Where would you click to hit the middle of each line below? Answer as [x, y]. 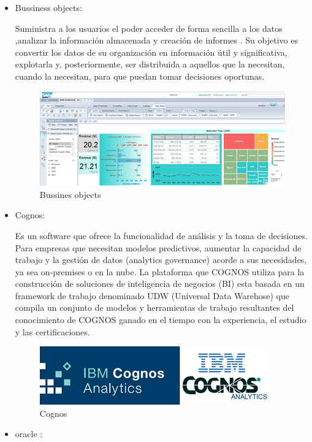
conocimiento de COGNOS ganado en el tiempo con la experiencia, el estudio [161, 320]
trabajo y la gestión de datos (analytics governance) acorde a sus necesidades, [161, 260]
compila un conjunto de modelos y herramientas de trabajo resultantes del [154, 307]
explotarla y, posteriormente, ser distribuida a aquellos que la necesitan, [150, 64]
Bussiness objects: [48, 7]
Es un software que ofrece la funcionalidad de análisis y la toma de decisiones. [161, 235]
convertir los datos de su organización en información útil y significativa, [151, 52]
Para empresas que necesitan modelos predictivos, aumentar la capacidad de [158, 247]
